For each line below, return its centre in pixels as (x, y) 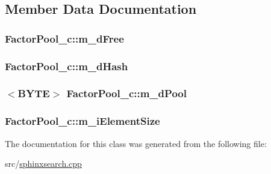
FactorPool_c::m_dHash (67, 66)
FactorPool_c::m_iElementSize (83, 121)
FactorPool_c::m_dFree (64, 38)
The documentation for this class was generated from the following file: (136, 143)
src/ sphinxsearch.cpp (43, 163)
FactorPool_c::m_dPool (126, 93)
